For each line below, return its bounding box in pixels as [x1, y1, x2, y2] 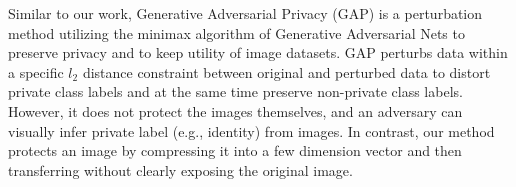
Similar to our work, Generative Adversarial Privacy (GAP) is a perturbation [8, 3, 483, 23]
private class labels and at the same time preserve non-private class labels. [8, 81, 463, 102]
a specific [8, 61, 64, 82]
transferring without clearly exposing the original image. [8, 159, 353, 180]
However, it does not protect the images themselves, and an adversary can [8, 100, 463, 121]
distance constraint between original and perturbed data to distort [82, 61, 491, 82]
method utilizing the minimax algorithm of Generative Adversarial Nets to [8, 22, 465, 43]
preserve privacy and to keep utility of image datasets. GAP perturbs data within [8, 42, 508, 63]
